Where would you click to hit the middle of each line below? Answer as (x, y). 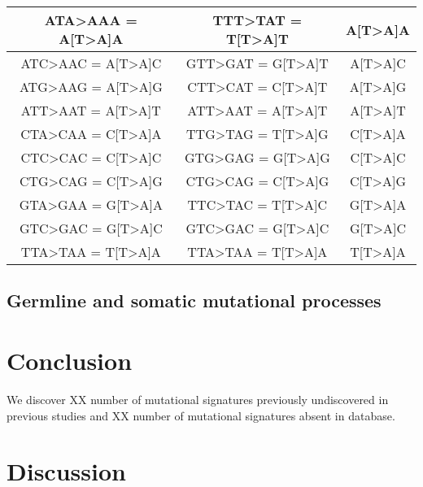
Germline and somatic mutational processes (194, 300)
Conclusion (70, 360)
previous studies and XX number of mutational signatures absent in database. (201, 415)
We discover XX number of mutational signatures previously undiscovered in (198, 399)
